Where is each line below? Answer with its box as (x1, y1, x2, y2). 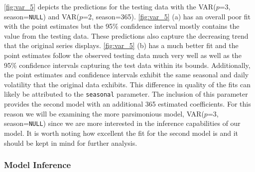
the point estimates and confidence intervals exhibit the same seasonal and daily (4, 69, 249, 80)
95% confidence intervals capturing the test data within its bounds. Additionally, (4, 59, 251, 70)
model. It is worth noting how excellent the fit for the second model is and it (4, 127, 239, 138)
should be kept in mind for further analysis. (4, 137, 137, 148)
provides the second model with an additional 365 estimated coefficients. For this (4, 99, 251, 109)
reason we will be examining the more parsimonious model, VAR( (4, 108, 204, 118)
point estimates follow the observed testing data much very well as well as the (4, 50, 242, 60)
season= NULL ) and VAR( (4, 11, 80, 21)
